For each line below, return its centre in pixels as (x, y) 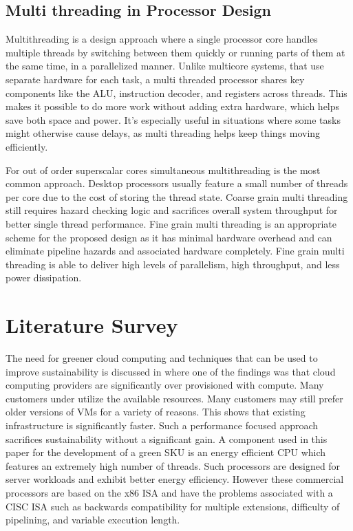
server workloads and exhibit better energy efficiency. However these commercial (175, 479)
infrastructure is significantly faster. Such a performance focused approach (162, 425)
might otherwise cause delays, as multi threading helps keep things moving (163, 133)
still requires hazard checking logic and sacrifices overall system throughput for (172, 210)
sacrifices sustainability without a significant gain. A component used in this (167, 438)
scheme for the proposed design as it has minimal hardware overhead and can (169, 237)
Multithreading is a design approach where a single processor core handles (162, 39)
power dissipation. (44, 278)
